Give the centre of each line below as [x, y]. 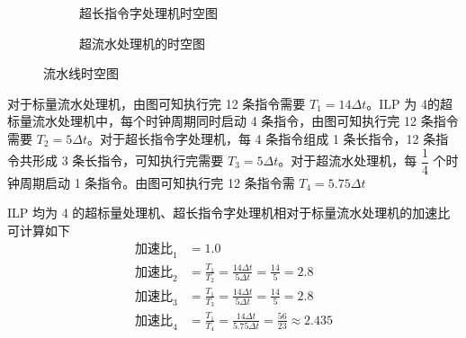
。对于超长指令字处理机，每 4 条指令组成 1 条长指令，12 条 [261, 138]
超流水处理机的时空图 [142, 43]
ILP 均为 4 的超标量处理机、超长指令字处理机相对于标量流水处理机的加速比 [229, 213]
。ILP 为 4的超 [409, 103]
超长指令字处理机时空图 [148, 13]
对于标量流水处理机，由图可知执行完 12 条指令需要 [157, 103]
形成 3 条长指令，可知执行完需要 [128, 160]
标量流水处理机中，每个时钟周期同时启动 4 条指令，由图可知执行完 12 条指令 [233, 121]
